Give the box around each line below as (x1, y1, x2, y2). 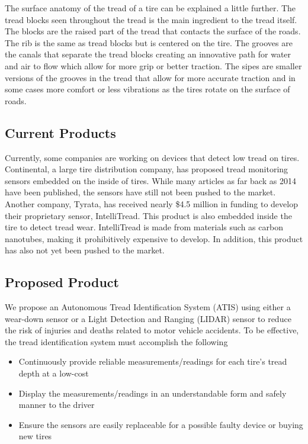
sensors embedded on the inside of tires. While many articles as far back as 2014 (5, 174, 296, 186)
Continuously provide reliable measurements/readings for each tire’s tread (18, 355, 287, 368)
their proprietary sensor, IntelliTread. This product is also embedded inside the (5, 209, 292, 221)
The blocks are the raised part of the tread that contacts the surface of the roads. (5, 25, 301, 37)
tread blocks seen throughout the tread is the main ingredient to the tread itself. (5, 13, 297, 25)
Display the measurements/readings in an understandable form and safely (18, 387, 287, 399)
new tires (18, 430, 52, 442)
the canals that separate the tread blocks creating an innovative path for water (5, 48, 291, 60)
